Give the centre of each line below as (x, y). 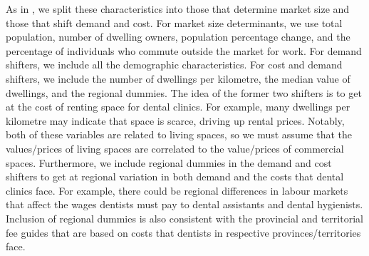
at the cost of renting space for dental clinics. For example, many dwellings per (178, 107)
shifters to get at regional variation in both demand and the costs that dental (175, 176)
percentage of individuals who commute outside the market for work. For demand (184, 50)
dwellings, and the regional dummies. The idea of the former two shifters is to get (184, 92)
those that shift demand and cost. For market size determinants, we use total (174, 22)
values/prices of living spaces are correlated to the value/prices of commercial (175, 148)
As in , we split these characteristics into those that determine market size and (178, 9)
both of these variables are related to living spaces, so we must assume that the (179, 134)
